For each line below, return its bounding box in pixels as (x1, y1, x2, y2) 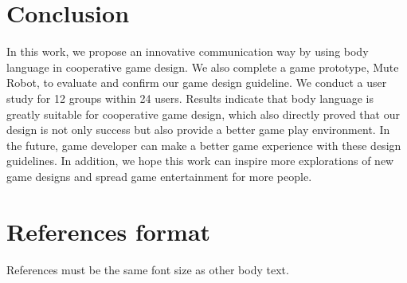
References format (6, 214, 211, 247)
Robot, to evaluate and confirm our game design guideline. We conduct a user (6, 74, 387, 91)
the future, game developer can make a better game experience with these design (6, 136, 401, 153)
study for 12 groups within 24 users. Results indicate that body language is (6, 89, 374, 106)
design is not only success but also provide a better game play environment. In (6, 121, 390, 138)
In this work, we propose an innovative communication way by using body (6, 43, 369, 60)
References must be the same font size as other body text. (6, 261, 289, 277)
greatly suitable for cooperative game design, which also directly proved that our (6, 105, 400, 122)
